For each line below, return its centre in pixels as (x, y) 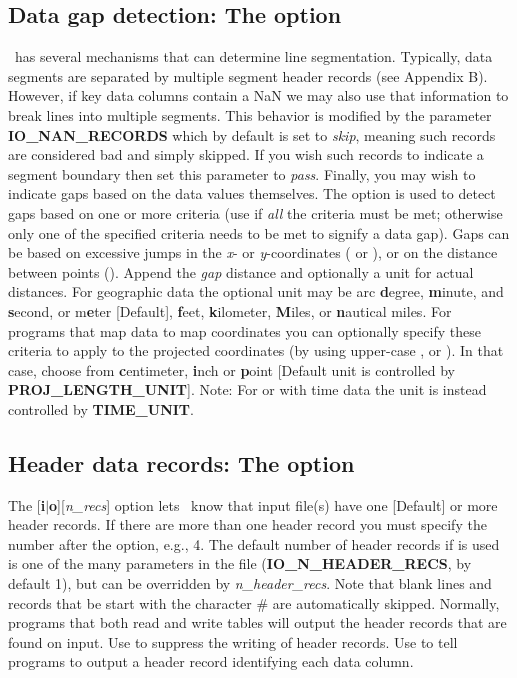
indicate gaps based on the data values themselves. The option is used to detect (252, 193)
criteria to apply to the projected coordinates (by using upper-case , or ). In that (256, 350)
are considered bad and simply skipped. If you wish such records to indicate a (246, 154)
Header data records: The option (181, 462)
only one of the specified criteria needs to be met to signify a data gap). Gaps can (259, 232)
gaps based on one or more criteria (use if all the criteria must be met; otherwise (255, 212)
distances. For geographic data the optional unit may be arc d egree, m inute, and (256, 291)
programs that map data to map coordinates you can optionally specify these (244, 330)
